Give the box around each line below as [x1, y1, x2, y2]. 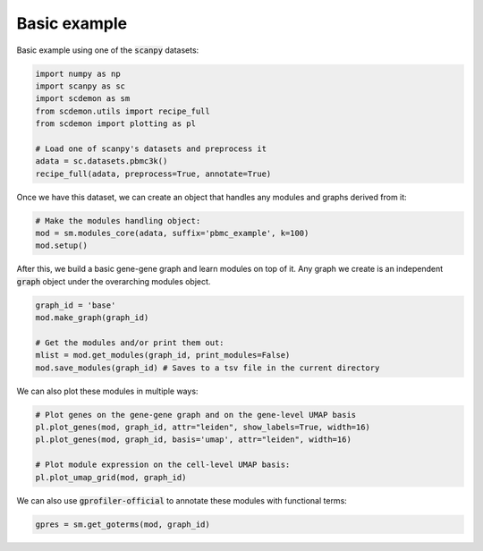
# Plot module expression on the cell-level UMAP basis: [35, 460, 291, 470]
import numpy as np [35, 68, 121, 79]
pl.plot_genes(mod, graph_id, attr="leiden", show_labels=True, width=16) [35, 422, 371, 433]
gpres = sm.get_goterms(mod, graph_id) [35, 519, 210, 530]
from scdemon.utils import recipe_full [35, 106, 210, 116]
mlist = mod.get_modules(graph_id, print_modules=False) [35, 350, 291, 360]
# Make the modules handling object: [35, 216, 201, 225]
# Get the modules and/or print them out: [35, 337, 225, 348]
